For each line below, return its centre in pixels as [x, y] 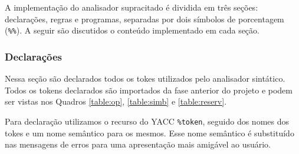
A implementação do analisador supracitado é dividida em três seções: [132, 7]
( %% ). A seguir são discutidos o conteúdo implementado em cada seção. [132, 30]
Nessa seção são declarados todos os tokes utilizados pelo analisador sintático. [145, 78]
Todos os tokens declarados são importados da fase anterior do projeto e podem [149, 90]
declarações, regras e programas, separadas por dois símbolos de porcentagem [144, 19]
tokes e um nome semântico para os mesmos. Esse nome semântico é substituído [149, 133]
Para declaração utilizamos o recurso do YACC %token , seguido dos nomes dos [147, 121]
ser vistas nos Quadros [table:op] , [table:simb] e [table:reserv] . [116, 101]
